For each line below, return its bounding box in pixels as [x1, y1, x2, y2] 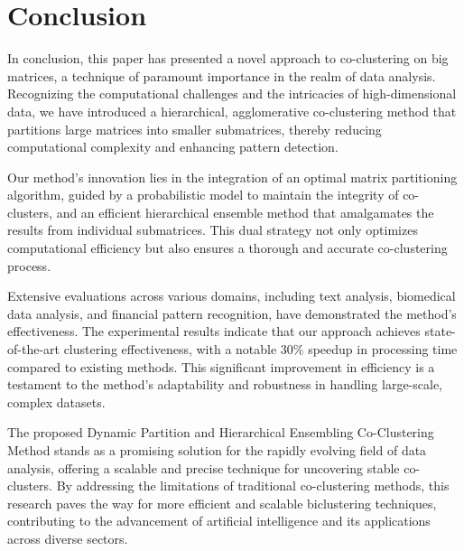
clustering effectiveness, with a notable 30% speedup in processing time [63, 340, 458, 359]
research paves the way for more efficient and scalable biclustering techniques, [7, 493, 437, 512]
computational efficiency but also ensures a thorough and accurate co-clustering [7, 238, 448, 257]
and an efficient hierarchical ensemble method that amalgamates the [56, 202, 434, 221]
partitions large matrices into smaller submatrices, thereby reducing [7, 119, 382, 138]
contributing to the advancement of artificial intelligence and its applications [7, 511, 431, 530]
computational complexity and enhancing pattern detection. [7, 137, 339, 156]
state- [424, 322, 456, 341]
